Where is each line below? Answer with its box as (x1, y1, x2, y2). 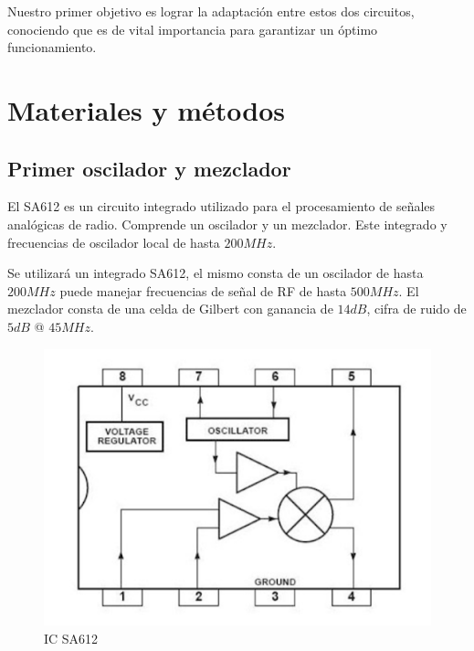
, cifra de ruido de (366, 299, 467, 318)
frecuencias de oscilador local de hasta (7, 232, 220, 251)
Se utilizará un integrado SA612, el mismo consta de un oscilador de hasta (7, 263, 424, 283)
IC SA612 (44, 628, 99, 647)
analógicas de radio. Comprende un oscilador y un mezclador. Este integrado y (7, 214, 448, 233)
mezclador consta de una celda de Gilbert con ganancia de (7, 299, 333, 318)
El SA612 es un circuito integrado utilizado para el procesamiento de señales (7, 197, 436, 216)
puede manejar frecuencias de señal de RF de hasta (59, 281, 347, 300)
